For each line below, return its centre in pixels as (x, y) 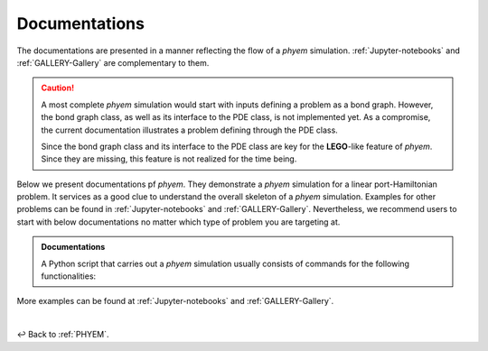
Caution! (58, 88)
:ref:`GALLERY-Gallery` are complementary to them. (113, 62)
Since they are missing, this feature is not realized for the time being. (169, 159)
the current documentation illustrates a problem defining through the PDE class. (189, 130)
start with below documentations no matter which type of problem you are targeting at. (178, 222)
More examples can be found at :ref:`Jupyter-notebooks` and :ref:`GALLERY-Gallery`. (175, 301)
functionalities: (69, 276)
